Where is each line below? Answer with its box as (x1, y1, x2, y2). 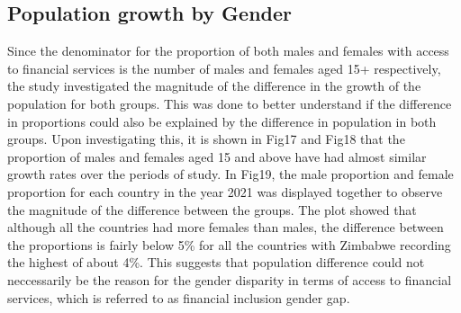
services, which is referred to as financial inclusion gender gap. (7, 288, 350, 307)
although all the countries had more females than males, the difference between (7, 218, 444, 237)
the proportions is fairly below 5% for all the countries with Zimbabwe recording (7, 235, 451, 254)
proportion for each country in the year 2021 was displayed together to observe (7, 182, 443, 201)
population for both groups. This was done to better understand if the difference (7, 94, 452, 112)
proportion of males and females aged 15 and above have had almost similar (7, 147, 427, 165)
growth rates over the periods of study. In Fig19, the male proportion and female (7, 165, 454, 183)
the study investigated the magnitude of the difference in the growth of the (7, 76, 421, 95)
